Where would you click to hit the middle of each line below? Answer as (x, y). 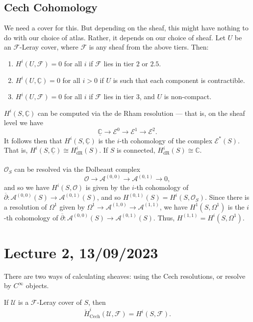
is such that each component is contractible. (179, 80)
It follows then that (33, 140)
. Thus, (164, 217)
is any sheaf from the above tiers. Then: (149, 47)
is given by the (108, 187)
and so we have (27, 187)
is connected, (136, 150)
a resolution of (25, 206)
